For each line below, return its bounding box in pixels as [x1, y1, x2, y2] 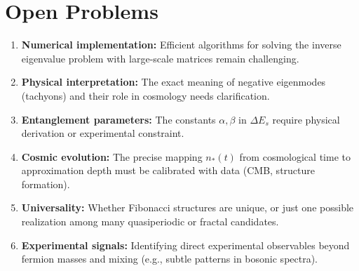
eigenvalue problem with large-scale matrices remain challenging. [21, 51, 299, 65]
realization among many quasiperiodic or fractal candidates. [21, 214, 279, 229]
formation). [21, 176, 70, 191]
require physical [272, 112, 340, 126]
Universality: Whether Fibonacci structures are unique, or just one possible [21, 200, 354, 215]
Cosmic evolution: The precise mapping [21, 149, 203, 164]
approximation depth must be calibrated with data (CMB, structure [21, 163, 316, 178]
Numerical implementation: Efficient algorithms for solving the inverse [21, 37, 341, 52]
